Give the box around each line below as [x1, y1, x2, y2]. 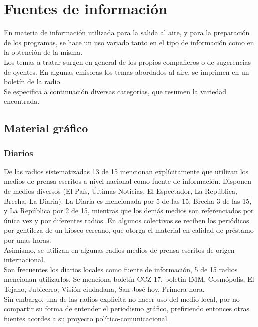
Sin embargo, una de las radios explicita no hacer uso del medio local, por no [4, 293, 240, 304]
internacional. [4, 254, 45, 265]
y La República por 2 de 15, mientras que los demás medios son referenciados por [4, 205, 254, 216]
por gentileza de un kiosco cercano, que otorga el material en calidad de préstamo [4, 225, 254, 235]
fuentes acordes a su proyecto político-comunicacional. [4, 313, 169, 323]
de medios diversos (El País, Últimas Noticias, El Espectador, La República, [4, 186, 237, 196]
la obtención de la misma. [4, 47, 83, 57]
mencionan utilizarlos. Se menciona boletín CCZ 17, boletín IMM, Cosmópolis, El [4, 274, 254, 284]
